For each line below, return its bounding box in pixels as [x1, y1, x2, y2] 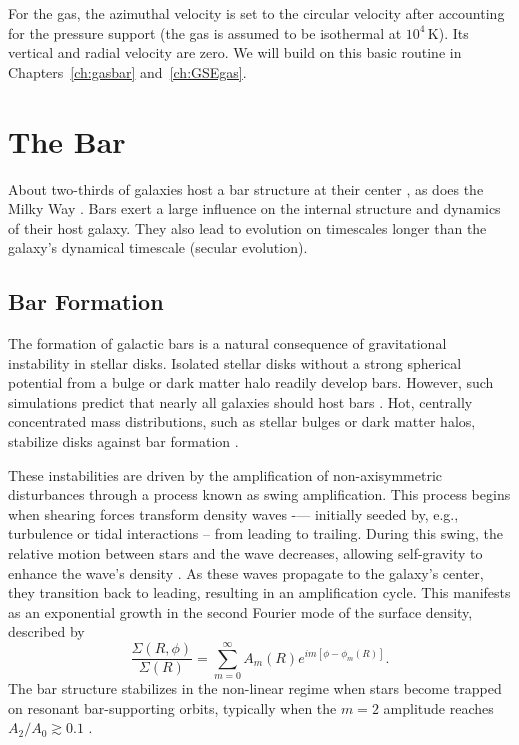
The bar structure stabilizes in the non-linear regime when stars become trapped [8, 678, 502, 699]
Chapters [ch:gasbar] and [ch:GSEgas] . [8, 61, 247, 82]
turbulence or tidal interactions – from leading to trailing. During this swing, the [8, 523, 503, 544]
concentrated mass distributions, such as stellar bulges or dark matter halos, [8, 411, 476, 432]
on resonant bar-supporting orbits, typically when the [8, 697, 337, 718]
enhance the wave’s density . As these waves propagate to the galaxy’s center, [8, 562, 484, 583]
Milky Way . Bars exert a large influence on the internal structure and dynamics [8, 198, 501, 219]
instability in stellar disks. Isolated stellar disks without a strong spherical [8, 352, 462, 373]
